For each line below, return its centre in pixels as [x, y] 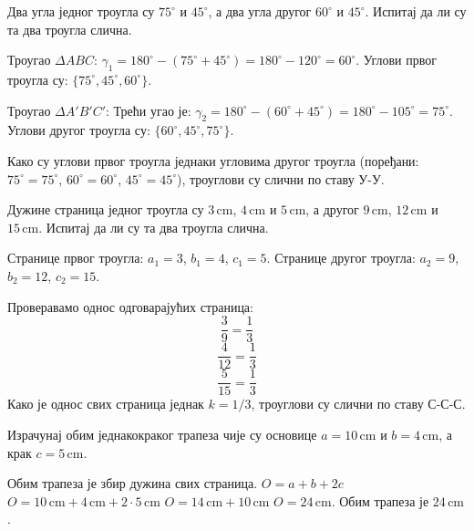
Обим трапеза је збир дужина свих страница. [133, 483]
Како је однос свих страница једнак [106, 404]
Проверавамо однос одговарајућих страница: [130, 306]
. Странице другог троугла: [341, 258]
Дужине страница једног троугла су [106, 209]
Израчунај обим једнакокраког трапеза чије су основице [162, 434]
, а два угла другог [260, 11]
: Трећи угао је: [149, 110]
